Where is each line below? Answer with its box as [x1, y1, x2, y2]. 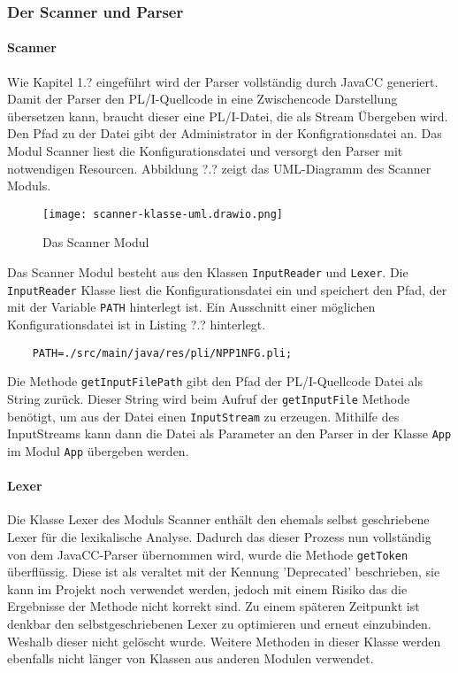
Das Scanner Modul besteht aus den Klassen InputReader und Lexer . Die [7, 263, 408, 282]
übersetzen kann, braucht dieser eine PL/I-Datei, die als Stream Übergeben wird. [7, 106, 448, 125]
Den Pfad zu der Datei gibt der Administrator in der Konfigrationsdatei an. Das [7, 124, 442, 143]
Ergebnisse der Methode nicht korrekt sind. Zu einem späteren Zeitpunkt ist [7, 597, 420, 615]
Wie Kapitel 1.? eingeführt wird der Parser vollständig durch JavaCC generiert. [7, 72, 439, 90]
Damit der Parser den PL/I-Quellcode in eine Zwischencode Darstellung [7, 89, 398, 108]
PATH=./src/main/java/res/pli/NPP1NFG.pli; [32, 346, 293, 360]
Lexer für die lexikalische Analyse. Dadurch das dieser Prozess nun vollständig [7, 527, 431, 545]
